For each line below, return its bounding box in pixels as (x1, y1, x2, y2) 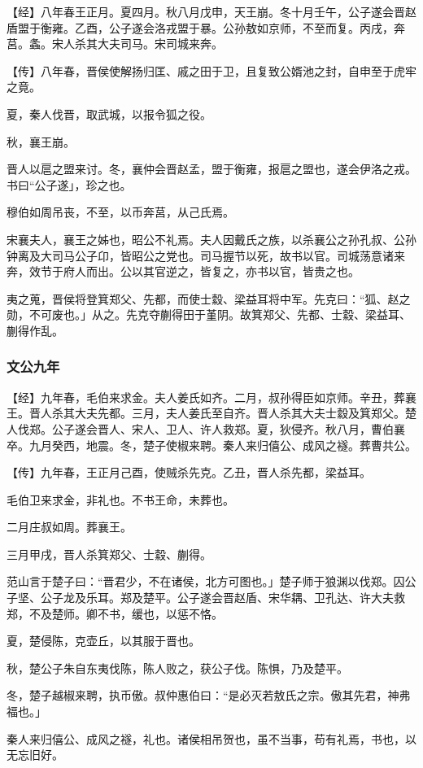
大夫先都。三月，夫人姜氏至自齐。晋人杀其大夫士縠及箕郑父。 (74, 404, 405, 421)
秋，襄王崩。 (7, 133, 75, 150)
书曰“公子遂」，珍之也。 (7, 176, 132, 193)
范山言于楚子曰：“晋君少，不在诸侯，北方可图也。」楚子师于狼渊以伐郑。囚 (7, 573, 405, 590)
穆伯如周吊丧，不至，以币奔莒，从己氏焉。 (7, 203, 234, 220)
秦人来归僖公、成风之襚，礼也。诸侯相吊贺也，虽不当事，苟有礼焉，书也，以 (7, 730, 416, 747)
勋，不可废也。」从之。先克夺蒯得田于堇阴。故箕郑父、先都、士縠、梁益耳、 (7, 306, 411, 323)
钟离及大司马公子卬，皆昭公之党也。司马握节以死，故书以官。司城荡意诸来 (7, 247, 405, 264)
